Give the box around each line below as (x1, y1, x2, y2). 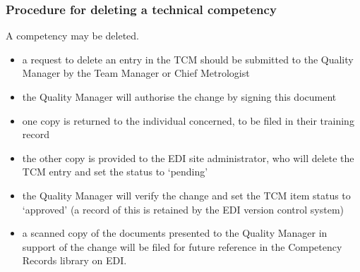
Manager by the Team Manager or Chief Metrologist (22, 66, 250, 80)
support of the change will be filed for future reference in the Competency (22, 239, 342, 254)
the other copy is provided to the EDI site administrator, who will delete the (22, 150, 354, 165)
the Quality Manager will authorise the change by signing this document (22, 89, 337, 104)
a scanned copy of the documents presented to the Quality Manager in (22, 225, 328, 240)
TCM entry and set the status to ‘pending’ (22, 164, 208, 179)
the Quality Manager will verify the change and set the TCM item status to (22, 187, 351, 202)
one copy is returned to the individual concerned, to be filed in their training (22, 113, 354, 128)
